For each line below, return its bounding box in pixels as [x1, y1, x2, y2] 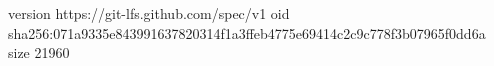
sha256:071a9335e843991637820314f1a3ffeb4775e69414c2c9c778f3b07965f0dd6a [8, 22, 486, 43]
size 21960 [8, 42, 70, 63]
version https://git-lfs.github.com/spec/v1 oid [8, 3, 290, 23]
